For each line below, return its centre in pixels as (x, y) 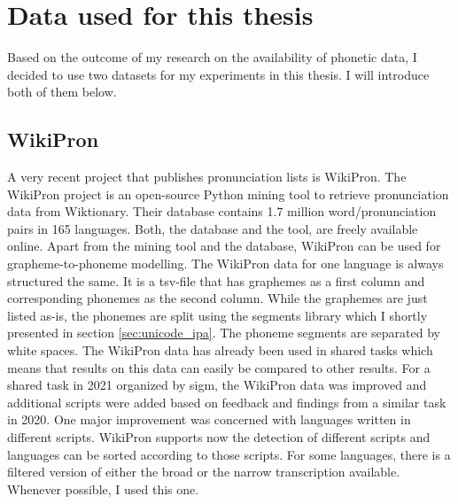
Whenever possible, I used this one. (103, 488)
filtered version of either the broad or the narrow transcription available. (204, 472)
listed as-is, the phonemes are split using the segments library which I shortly (217, 315)
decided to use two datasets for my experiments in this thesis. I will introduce (218, 74)
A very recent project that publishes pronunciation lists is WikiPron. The (207, 177)
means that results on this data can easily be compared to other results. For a (219, 367)
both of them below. (62, 92)
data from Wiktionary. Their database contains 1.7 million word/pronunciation (222, 211)
